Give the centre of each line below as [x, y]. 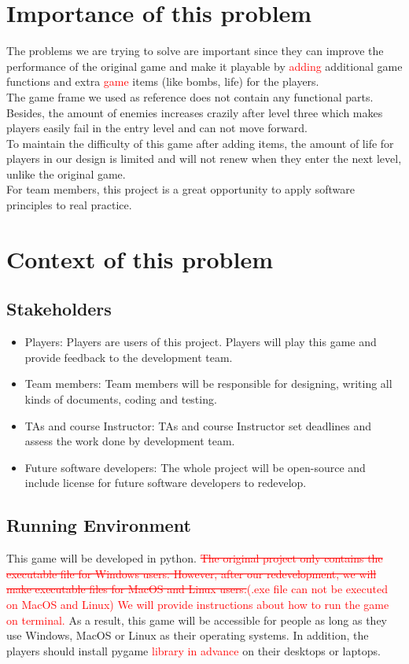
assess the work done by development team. [130, 441]
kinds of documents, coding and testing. [121, 399]
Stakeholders [59, 309]
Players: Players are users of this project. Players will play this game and [201, 342]
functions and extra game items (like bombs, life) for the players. [163, 81]
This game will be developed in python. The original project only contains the [195, 558]
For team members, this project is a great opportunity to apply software [181, 189]
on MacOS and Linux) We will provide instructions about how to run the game [198, 604]
